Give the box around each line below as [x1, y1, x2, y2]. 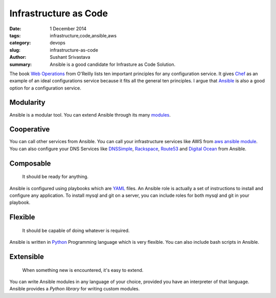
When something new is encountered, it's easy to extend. [22, 267, 144, 273]
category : [9, 40, 31, 46]
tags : [9, 32, 21, 38]
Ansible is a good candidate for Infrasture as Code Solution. [50, 61, 176, 67]
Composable [9, 159, 51, 168]
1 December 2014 [50, 26, 87, 32]
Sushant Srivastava [50, 54, 90, 60]
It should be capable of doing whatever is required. [22, 227, 130, 234]
